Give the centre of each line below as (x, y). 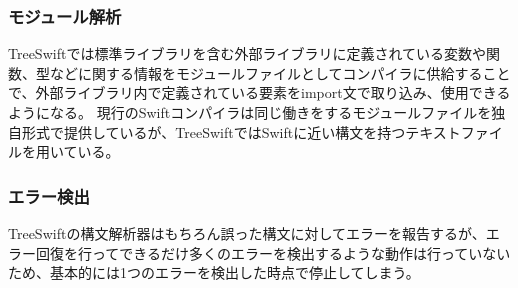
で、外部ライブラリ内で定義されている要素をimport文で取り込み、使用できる (259, 92)
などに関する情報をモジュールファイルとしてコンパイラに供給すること (280, 72)
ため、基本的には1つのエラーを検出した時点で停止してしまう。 (214, 272)
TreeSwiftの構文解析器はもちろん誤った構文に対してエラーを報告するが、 (247, 233)
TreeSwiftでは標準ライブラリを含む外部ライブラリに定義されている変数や (247, 53)
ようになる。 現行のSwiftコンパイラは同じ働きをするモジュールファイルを (250, 112)
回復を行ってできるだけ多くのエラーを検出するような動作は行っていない (273, 252)
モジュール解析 (65, 15)
